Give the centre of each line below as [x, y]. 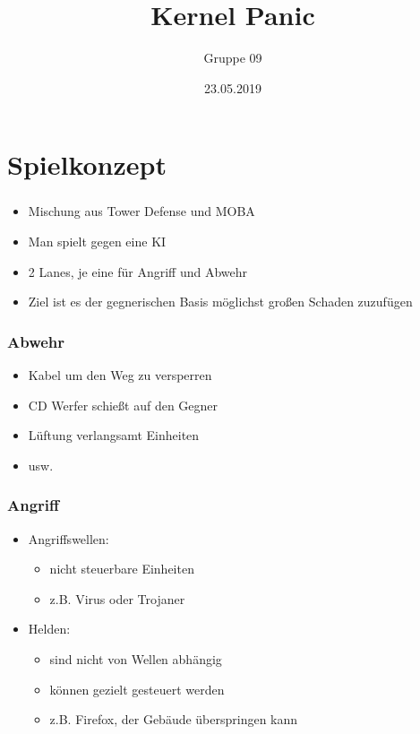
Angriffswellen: [69, 538]
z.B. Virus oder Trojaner [117, 598]
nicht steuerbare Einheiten [122, 569]
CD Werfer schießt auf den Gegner [123, 405]
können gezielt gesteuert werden [137, 689]
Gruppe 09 [233, 58]
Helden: [49, 629]
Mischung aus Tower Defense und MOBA [141, 211]
